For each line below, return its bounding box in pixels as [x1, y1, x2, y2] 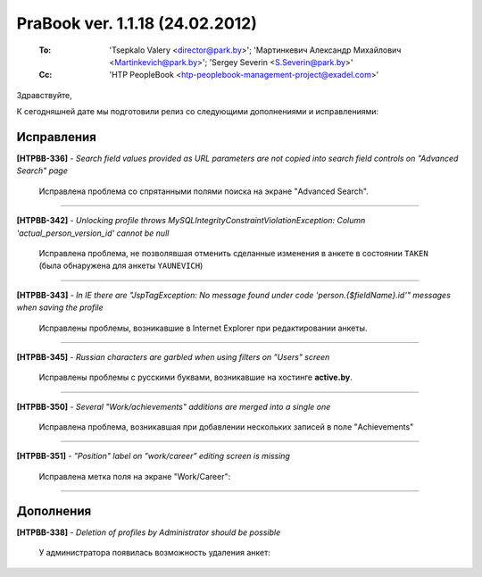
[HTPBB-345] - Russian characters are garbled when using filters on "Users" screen [16, 351, 330, 362]
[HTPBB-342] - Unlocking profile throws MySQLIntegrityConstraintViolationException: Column [16, 215, 366, 226]
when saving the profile [16, 302, 104, 313]
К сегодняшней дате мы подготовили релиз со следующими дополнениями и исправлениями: [16, 106, 379, 117]
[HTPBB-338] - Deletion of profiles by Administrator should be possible [16, 527, 281, 538]
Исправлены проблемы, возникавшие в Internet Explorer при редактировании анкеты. [38, 322, 368, 333]
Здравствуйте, [16, 89, 72, 100]
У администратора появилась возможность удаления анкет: [38, 548, 271, 558]
